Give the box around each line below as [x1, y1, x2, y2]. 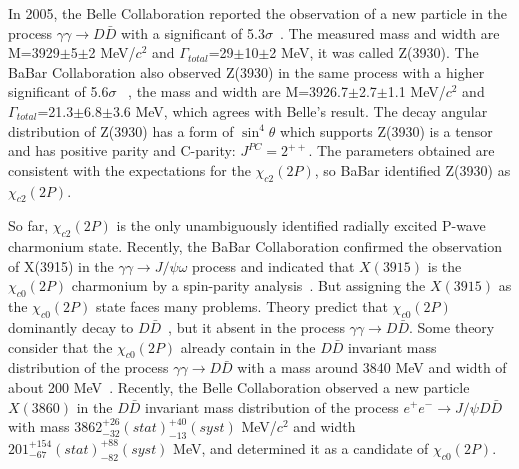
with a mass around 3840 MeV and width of [237, 357, 507, 378]
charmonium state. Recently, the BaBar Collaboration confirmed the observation [8, 236, 503, 257]
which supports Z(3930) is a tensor [279, 120, 493, 141]
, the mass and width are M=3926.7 [128, 81, 349, 102]
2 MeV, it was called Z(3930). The [269, 42, 479, 63]
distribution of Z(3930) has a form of [8, 120, 234, 141]
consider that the [8, 336, 113, 357]
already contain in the [180, 336, 316, 357]
